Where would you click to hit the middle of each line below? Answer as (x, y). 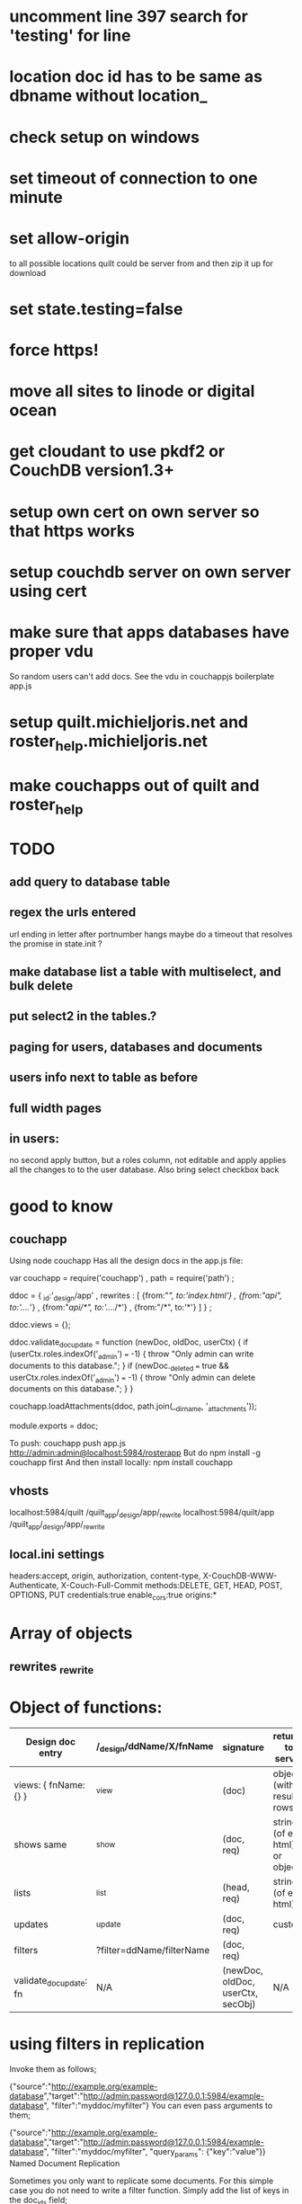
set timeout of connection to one (133, 178)
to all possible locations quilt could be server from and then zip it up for (142, 263)
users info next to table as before (104, 1077)
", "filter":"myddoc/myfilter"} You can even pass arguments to (158, 2105)
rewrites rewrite (52, 1668)
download (28, 272)
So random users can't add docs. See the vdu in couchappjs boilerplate (142, 676)
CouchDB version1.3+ (92, 471)
